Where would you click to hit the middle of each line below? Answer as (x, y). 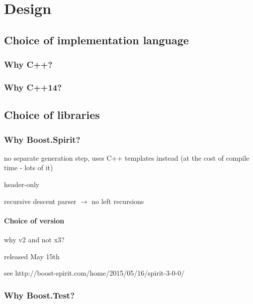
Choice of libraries (52, 115)
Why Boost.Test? (40, 295)
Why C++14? (33, 87)
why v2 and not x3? (34, 240)
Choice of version (34, 220)
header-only (22, 184)
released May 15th (32, 256)
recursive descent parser (40, 201)
